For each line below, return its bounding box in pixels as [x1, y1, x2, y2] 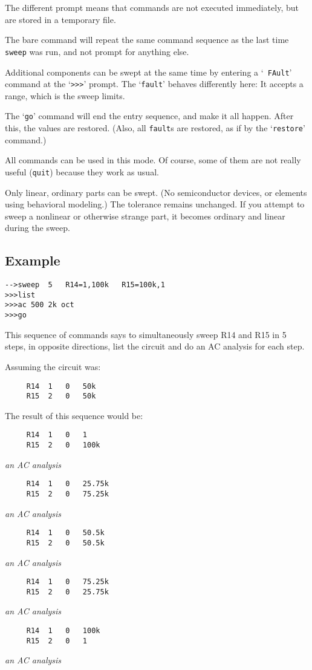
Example [5, 251, 60, 270]
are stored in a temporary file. [5, 13, 116, 25]
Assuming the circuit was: [5, 360, 101, 372]
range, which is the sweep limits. [5, 89, 125, 102]
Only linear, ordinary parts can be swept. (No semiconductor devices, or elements [5, 186, 307, 198]
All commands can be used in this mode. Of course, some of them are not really [5, 154, 301, 166]
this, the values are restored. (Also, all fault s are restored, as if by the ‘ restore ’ [5, 122, 305, 134]
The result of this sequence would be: [5, 409, 143, 421]
